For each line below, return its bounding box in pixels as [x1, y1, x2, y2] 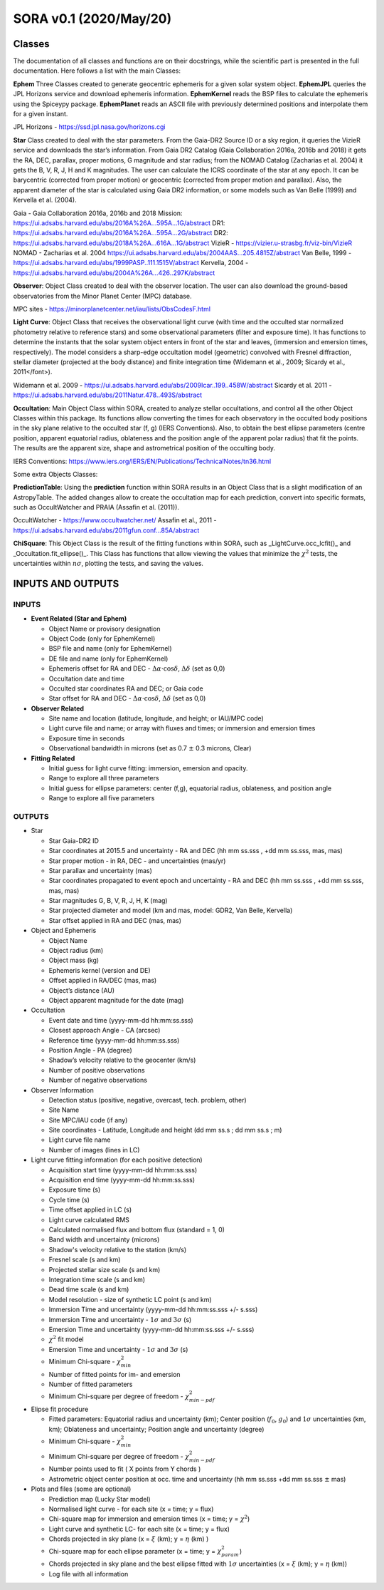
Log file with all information [48, 1569, 129, 1578]
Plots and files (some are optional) [31, 1485, 132, 1493]
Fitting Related [31, 754, 75, 763]
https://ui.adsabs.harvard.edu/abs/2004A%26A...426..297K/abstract [13, 268, 215, 277]
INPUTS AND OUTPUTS [13, 577, 119, 589]
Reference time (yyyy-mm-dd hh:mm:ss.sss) [48, 1036, 180, 1044]
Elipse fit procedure [31, 1405, 89, 1414]
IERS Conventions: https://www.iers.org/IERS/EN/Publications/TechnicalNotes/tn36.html [13, 457, 272, 465]
